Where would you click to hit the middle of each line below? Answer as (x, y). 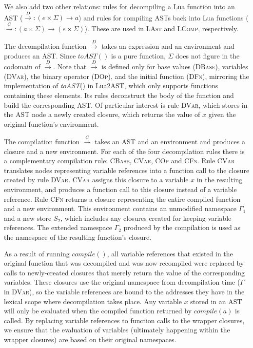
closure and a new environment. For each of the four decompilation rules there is (124, 151)
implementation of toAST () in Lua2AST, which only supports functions (111, 86)
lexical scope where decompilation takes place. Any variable (93, 301)
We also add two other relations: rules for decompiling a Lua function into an (119, 6)
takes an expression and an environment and (168, 46)
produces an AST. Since (40, 55)
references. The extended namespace (58, 227)
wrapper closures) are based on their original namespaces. (90, 339)
